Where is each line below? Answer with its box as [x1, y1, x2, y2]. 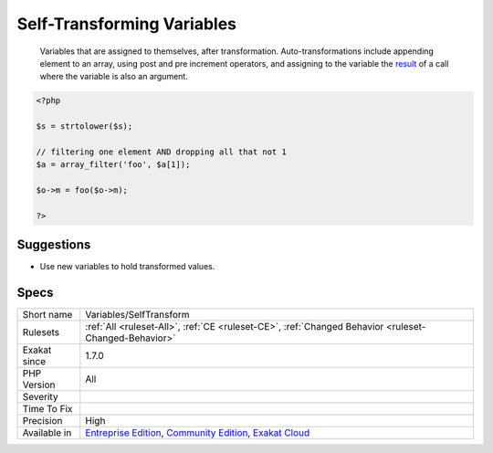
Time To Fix [22, 403, 73, 416]
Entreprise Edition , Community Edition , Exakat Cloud [85, 427, 310, 439]
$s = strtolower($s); [36, 121, 133, 132]
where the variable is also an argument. [39, 71, 189, 82]
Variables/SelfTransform [85, 309, 191, 321]
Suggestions [16, 237, 91, 253]
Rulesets [22, 326, 59, 339]
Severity [22, 391, 58, 404]
